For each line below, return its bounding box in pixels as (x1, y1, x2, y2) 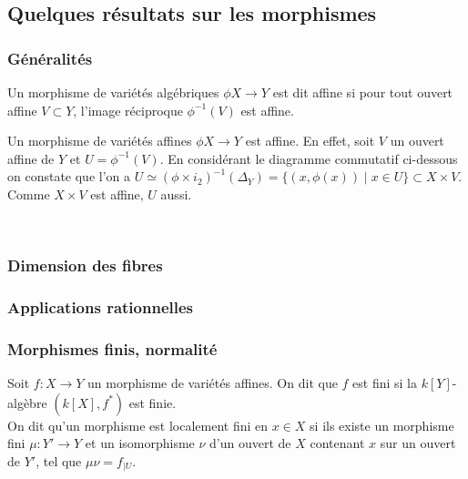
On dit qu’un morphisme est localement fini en (7, 415, 269, 434)
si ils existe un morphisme (310, 415, 454, 434)
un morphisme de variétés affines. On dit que (87, 373, 338, 392)
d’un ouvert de (209, 433, 291, 453)
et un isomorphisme (85, 433, 195, 453)
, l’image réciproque (73, 100, 183, 119)
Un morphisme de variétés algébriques (7, 83, 219, 101)
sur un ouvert (380, 433, 456, 453)
